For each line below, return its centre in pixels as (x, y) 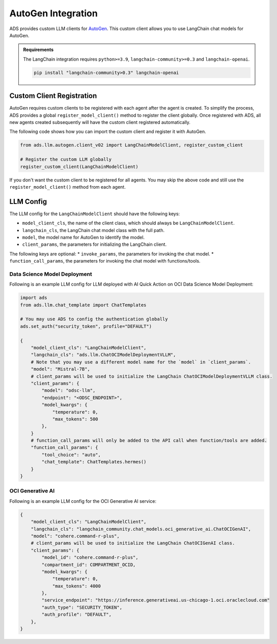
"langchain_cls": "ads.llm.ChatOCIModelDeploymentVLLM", (103, 355)
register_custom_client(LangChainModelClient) (79, 166)
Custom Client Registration (53, 96)
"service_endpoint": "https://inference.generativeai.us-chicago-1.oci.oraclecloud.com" (156, 600)
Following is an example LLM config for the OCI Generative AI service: (83, 501)
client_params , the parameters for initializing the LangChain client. (94, 244)
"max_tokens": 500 (75, 419)
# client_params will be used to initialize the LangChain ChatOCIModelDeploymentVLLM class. (151, 376)
